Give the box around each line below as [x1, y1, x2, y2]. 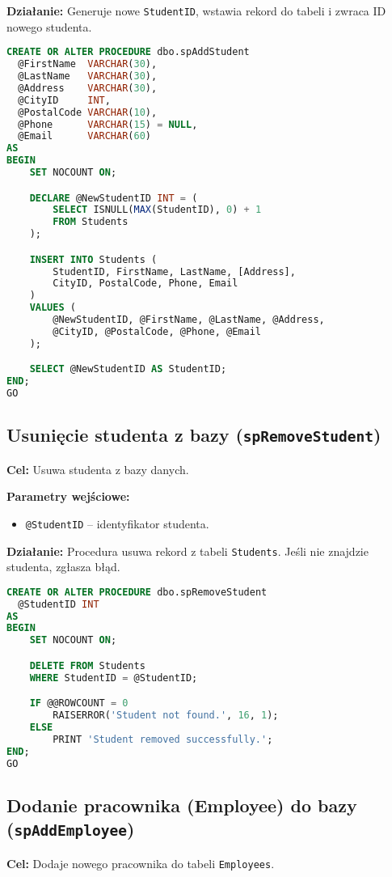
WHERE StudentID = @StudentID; [29, 672, 198, 684]
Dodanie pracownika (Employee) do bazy [6, 792, 357, 817]
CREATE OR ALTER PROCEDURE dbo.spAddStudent [6, 46, 250, 58]
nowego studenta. [6, 18, 92, 35]
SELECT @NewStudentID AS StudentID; [29, 363, 227, 375]
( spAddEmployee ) [6, 816, 135, 841]
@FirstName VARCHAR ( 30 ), [18, 58, 158, 70]
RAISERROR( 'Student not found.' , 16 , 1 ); [53, 710, 279, 722]
